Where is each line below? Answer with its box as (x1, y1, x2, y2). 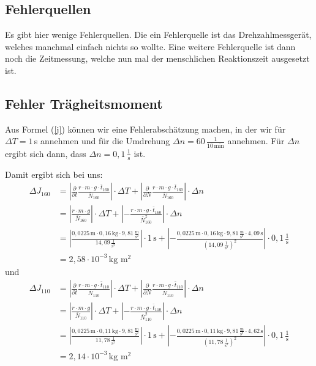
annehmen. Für (227, 134, 285, 147)
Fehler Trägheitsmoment (5, 93, 163, 112)
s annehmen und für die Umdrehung (34, 134, 170, 147)
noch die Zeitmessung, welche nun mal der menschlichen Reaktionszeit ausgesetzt (5, 52, 310, 65)
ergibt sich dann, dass (5, 147, 86, 159)
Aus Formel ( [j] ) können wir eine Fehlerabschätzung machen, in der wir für (5, 122, 286, 135)
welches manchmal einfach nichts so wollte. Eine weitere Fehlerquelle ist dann (5, 40, 296, 53)
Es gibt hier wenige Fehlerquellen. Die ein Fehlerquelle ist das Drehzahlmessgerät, (5, 28, 312, 41)
